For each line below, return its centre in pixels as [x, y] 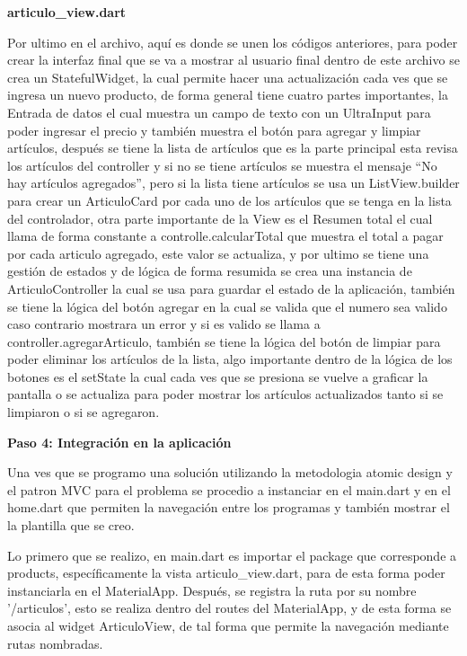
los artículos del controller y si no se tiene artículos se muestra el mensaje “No [222, 165]
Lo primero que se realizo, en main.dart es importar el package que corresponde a [232, 555]
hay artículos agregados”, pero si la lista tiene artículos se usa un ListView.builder [233, 183]
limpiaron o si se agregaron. [84, 412]
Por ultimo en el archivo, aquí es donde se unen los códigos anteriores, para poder [233, 42]
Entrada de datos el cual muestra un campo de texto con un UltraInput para [219, 112]
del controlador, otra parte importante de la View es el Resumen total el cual [220, 218]
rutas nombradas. [55, 643]
